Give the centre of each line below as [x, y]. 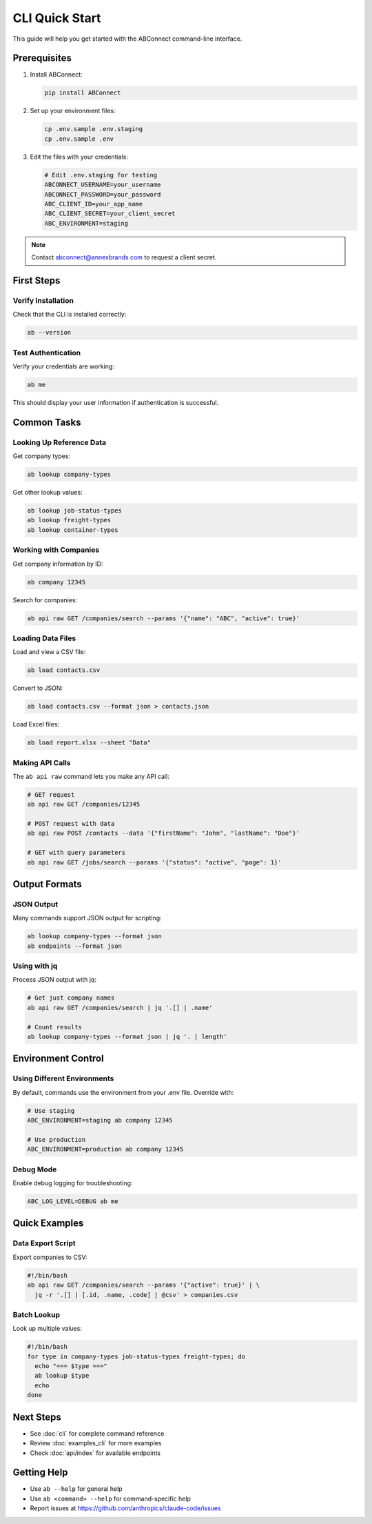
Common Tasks [47, 422]
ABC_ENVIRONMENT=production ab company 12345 [105, 1149]
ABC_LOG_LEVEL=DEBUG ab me [73, 1201]
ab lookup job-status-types [74, 511]
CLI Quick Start [57, 18]
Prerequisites [42, 58]
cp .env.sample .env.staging [94, 129]
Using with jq [35, 966]
